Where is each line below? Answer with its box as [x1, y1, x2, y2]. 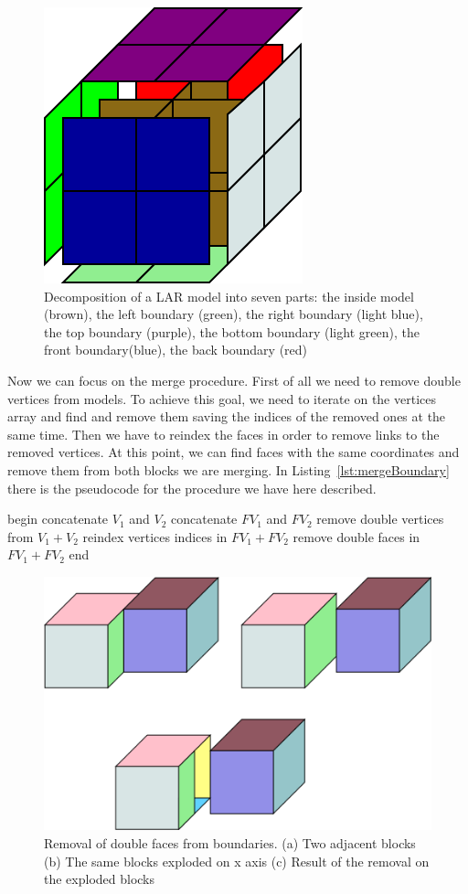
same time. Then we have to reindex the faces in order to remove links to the [7, 424, 440, 443]
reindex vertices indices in [82, 527, 228, 546]
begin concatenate [7, 509, 109, 528]
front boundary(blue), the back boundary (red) [44, 340, 308, 359]
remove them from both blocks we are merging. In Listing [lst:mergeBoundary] [7, 460, 450, 479]
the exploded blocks [44, 869, 155, 889]
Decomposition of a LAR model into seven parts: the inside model [44, 286, 414, 305]
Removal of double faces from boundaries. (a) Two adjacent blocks [44, 833, 416, 852]
